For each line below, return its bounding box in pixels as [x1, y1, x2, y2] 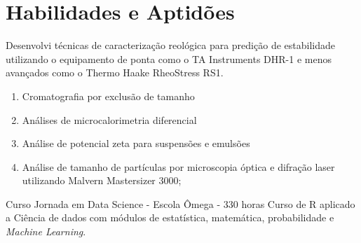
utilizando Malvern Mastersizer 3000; [22, 173, 182, 188]
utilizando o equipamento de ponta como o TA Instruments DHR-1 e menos [6, 51, 332, 66]
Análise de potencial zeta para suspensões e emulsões [22, 136, 250, 151]
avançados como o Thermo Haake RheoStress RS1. [6, 65, 224, 80]
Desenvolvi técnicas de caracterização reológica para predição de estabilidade [6, 38, 335, 53]
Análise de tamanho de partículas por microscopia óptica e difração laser [22, 159, 335, 174]
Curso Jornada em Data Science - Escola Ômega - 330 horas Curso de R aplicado [6, 196, 355, 211]
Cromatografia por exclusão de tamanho [22, 88, 195, 103]
